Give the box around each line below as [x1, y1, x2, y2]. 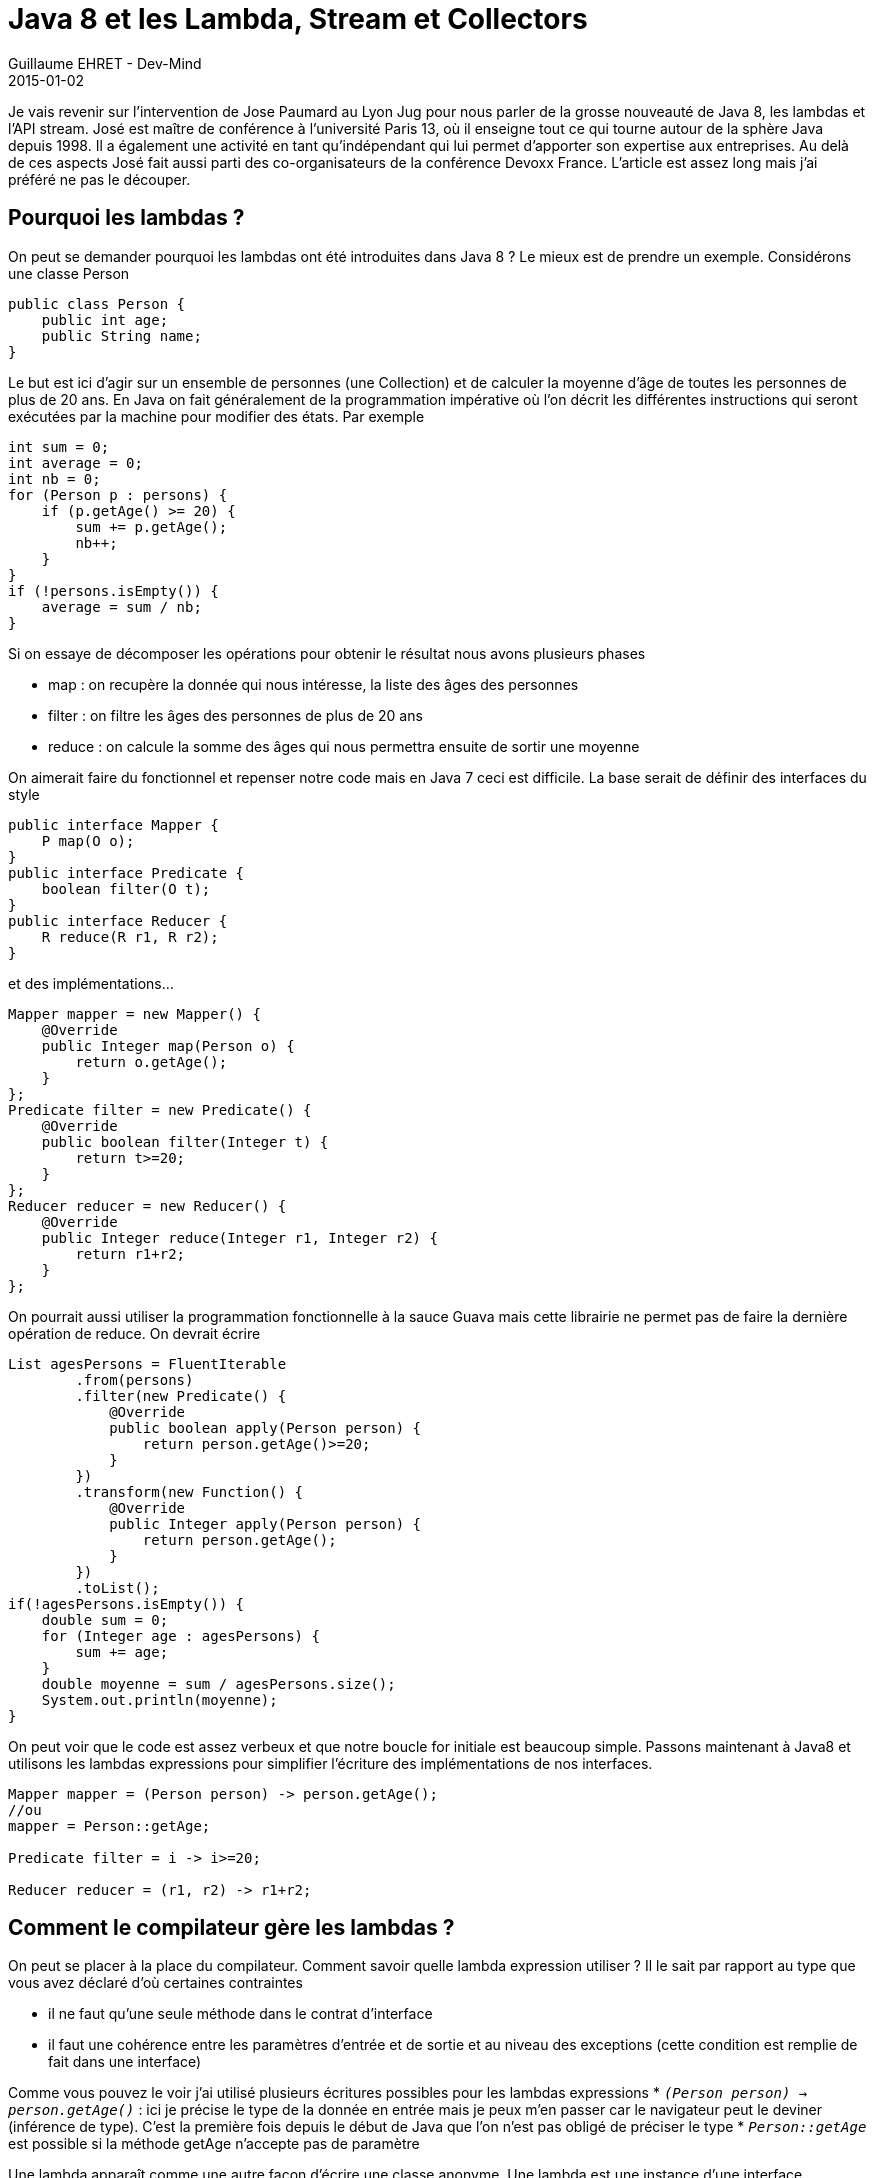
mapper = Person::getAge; [8, 1817, 211, 1834]
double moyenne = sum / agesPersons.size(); [41, 1675, 396, 1692]
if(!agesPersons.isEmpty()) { [8, 1595, 245, 1612]
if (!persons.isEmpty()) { [8, 582, 219, 599]
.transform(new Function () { [75, 1483, 304, 1500]
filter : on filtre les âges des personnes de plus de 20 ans [48, 706, 423, 724]
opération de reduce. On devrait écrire [8, 1324, 261, 1342]
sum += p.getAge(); [75, 518, 228, 535]
